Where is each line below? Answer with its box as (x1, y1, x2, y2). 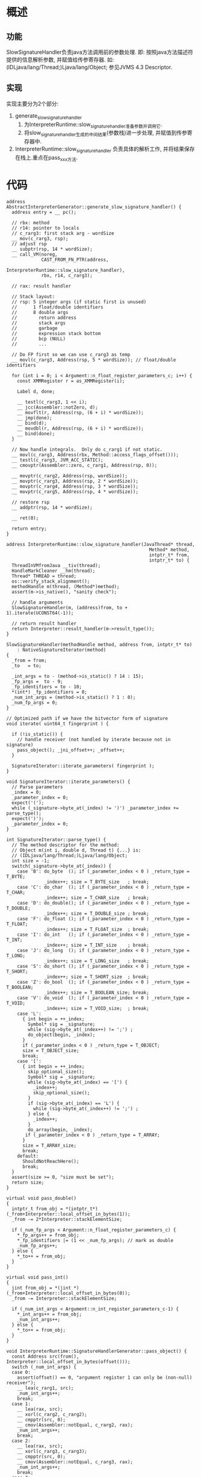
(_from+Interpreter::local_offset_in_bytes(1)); (6, 1211, 131, 1217)
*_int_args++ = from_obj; (17, 1311, 82, 1317)
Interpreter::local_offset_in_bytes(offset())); (6, 1358, 131, 1365)
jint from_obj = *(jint (11, 1285, 71, 1291)
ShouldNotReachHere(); (22, 1158, 79, 1164)
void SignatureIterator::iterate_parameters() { (6, 779, 131, 785)
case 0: (11, 1369, 31, 1375)
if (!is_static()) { (11, 731, 63, 737)
